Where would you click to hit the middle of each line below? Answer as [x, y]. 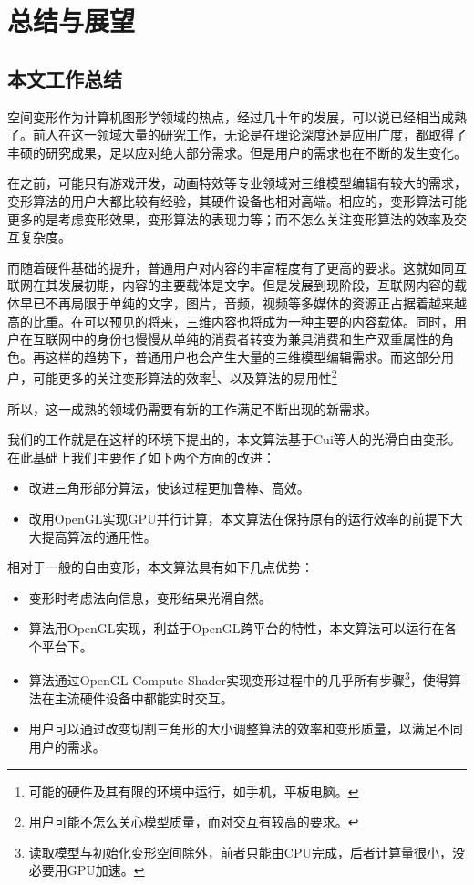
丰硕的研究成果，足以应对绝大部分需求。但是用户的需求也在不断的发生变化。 [237, 152]
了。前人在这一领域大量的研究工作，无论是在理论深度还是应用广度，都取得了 [237, 135]
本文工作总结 [65, 78]
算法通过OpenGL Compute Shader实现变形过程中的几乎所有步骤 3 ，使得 [238, 679]
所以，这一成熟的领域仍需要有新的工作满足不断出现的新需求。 [192, 408]
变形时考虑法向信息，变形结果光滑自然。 [150, 597]
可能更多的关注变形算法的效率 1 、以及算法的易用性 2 [185, 376]
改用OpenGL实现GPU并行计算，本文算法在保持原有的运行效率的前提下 [239, 518]
